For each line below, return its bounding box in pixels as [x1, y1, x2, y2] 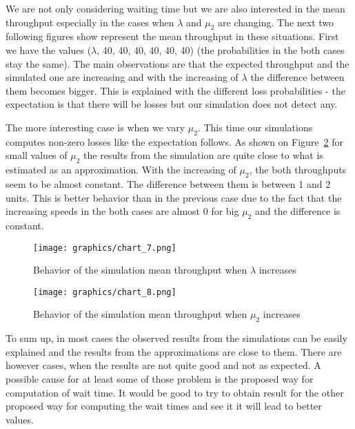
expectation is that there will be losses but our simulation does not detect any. [6, 97, 338, 111]
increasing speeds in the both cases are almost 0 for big [6, 204, 239, 218]
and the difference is [254, 204, 341, 218]
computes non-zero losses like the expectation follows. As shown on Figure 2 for [6, 134, 344, 149]
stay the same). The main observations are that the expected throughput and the [6, 56, 349, 70]
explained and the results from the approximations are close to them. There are [6, 344, 342, 359]
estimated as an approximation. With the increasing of [6, 162, 236, 177]
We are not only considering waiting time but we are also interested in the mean [6, 1, 345, 15]
